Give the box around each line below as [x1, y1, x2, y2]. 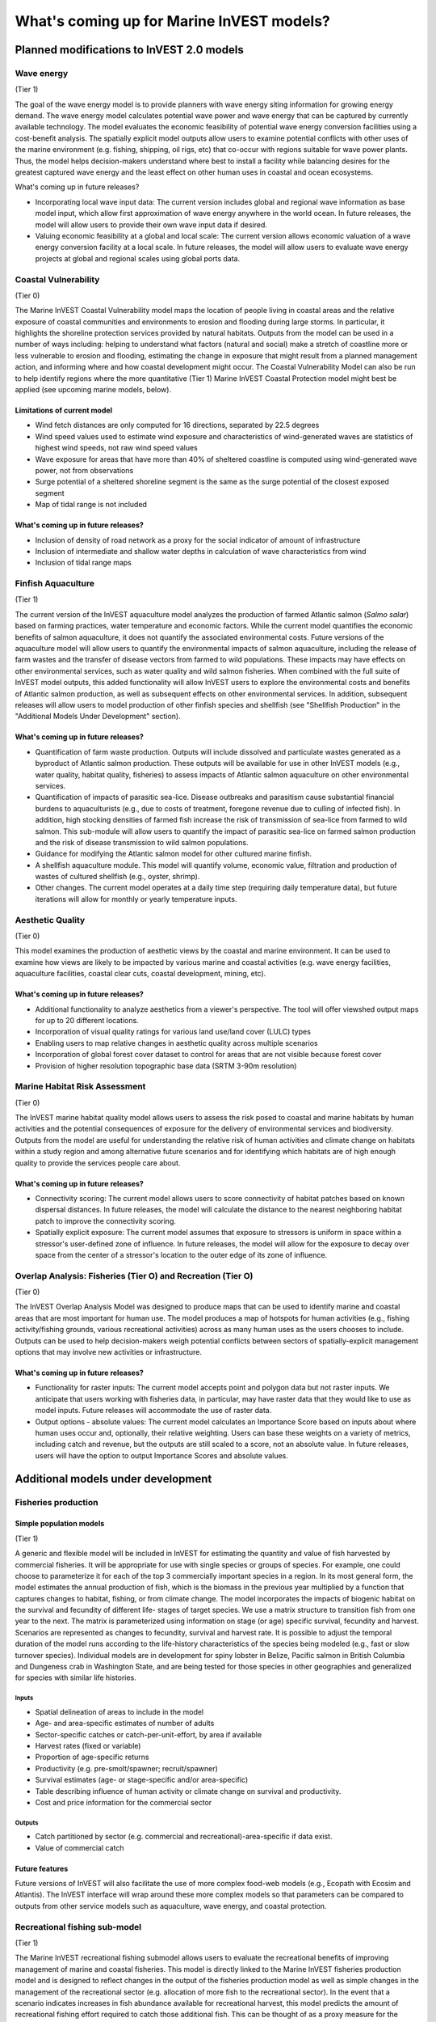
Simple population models [15, 1519, 105, 1529]
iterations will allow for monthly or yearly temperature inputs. [35, 894, 237, 903]
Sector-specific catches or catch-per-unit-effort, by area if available [35, 1729, 262, 1739]
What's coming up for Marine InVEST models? [15, 12, 330, 30]
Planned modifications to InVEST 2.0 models [15, 43, 244, 57]
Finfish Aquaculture [15, 578, 95, 590]
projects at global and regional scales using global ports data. [35, 253, 241, 263]
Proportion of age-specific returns [35, 1752, 149, 1762]
